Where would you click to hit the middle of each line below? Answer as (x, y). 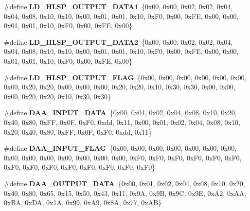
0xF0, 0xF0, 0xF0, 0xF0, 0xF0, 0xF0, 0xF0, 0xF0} (80, 167)
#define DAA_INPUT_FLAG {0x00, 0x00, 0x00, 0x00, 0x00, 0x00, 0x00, (120, 148)
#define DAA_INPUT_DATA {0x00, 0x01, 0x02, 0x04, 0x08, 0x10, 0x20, (120, 113)
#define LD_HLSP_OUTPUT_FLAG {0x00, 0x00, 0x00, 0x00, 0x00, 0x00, (125, 77)
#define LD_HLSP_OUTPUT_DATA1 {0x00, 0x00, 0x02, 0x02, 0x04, (118, 6)
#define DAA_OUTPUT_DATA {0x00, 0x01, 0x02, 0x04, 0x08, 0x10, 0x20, (125, 183)
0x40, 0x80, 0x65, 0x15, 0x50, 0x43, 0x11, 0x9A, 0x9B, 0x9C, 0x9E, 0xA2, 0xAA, (125, 193)
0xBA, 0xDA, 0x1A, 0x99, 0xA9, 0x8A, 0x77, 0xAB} (83, 202)
